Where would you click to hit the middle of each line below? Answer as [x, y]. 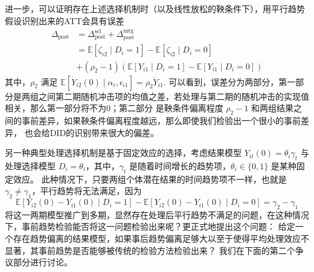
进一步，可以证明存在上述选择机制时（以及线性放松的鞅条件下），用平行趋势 [155, 8]
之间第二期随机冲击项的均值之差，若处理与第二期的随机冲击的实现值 [174, 96]
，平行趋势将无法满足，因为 [87, 191]
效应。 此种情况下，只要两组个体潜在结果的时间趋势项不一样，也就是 [150, 179]
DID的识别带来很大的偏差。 [104, 132]
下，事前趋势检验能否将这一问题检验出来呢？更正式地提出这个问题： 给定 [150, 226]
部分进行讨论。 [43, 262]
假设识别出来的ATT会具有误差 [65, 20]
